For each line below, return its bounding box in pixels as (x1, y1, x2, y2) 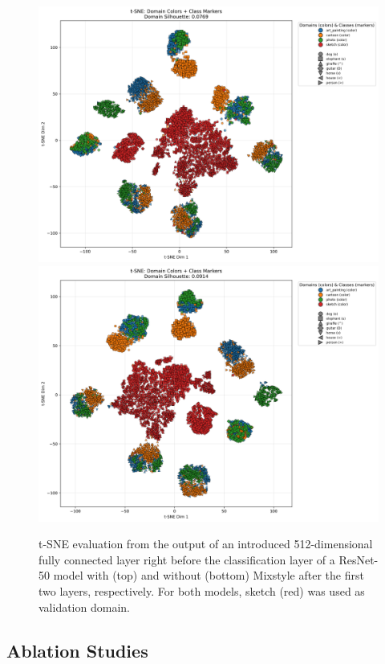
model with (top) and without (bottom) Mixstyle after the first (53, 567, 364, 584)
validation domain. (38, 598, 130, 615)
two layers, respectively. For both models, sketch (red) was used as (38, 582, 365, 599)
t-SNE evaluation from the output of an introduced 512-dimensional (38, 535, 373, 552)
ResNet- (338, 551, 379, 568)
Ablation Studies (6, 637, 148, 662)
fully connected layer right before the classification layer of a (38, 551, 335, 568)
